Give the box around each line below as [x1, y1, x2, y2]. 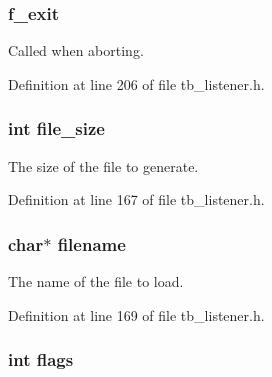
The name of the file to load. [8, 271, 184, 292]
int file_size [8, 116, 105, 141]
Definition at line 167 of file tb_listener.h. [8, 189, 265, 210]
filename [57, 231, 126, 256]
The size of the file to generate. [8, 155, 199, 176]
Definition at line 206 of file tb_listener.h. [8, 73, 265, 94]
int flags [8, 347, 74, 372]
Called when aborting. [8, 40, 144, 61]
